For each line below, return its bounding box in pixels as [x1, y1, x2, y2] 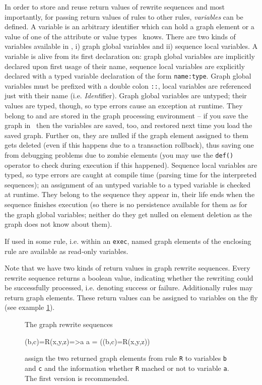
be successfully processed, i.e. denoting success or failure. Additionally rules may [5, 282, 253, 293]
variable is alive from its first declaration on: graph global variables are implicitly [5, 50, 255, 61]
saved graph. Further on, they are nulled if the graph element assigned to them [5, 130, 249, 140]
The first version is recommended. [25, 372, 129, 383]
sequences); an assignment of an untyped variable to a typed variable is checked [5, 179, 251, 189]
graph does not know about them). [5, 219, 112, 229]
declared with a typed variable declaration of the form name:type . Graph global [5, 71, 251, 81]
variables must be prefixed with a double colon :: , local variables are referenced [5, 80, 251, 91]
